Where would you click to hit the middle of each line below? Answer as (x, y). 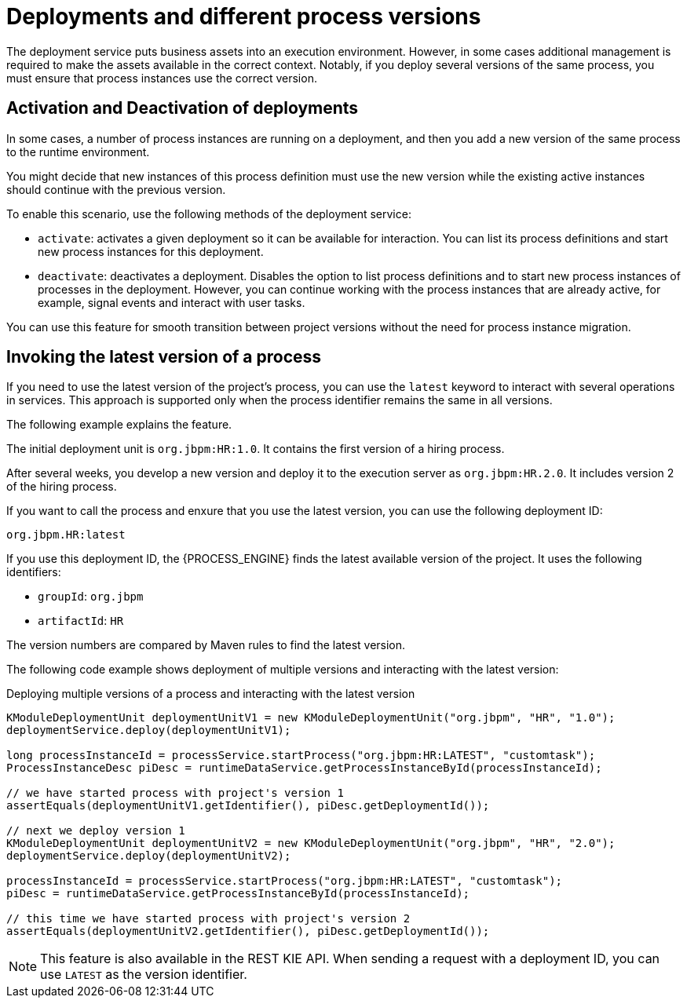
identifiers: (34, 572)
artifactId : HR (81, 621)
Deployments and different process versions (244, 16)
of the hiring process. (62, 487)
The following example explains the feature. (119, 425)
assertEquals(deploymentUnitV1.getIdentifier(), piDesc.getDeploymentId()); (248, 806)
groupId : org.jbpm (91, 597)
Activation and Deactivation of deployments (183, 108)
